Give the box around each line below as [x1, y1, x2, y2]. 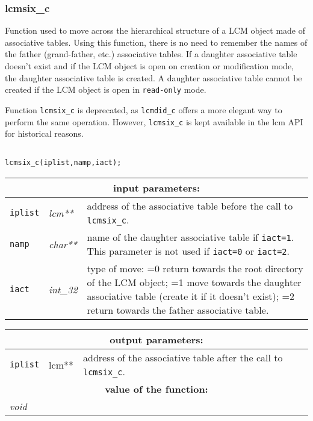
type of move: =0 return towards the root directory [87, 261, 303, 276]
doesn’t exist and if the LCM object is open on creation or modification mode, [5, 60, 294, 72]
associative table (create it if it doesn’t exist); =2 [87, 289, 294, 304]
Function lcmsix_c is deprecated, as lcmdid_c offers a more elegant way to [5, 103, 282, 116]
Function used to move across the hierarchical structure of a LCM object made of [5, 24, 306, 37]
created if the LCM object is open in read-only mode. [5, 83, 206, 96]
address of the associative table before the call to [87, 199, 293, 213]
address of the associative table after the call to [83, 351, 283, 365]
